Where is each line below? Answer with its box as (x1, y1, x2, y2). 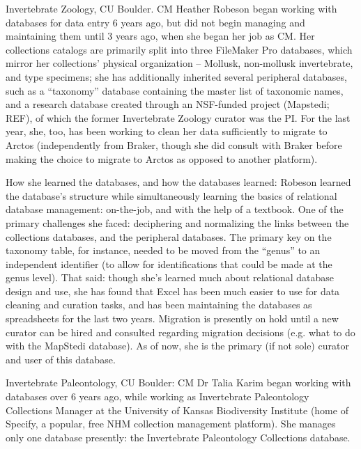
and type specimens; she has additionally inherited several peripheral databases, (6, 69, 347, 84)
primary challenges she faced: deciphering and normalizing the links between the (6, 215, 349, 230)
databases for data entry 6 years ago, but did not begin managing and (6, 15, 305, 29)
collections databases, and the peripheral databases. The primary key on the (6, 229, 332, 244)
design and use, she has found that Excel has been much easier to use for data (6, 283, 340, 298)
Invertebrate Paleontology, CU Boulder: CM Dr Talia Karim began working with (6, 375, 351, 390)
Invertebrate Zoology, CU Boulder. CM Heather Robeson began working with (6, 1, 337, 15)
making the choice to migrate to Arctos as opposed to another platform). (6, 151, 318, 166)
